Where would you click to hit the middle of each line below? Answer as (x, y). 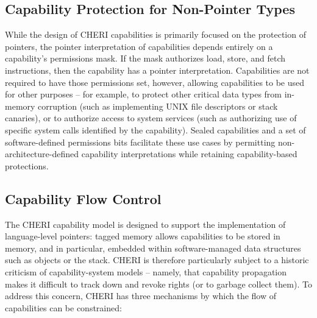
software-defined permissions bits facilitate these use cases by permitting (140, 142)
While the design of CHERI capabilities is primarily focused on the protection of (155, 34)
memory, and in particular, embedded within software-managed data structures (153, 248)
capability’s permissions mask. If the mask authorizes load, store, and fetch (145, 58)
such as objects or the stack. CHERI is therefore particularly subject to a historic (157, 260)
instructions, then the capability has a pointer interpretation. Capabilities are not (157, 70)
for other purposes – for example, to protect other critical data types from (143, 94)
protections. (27, 165)
